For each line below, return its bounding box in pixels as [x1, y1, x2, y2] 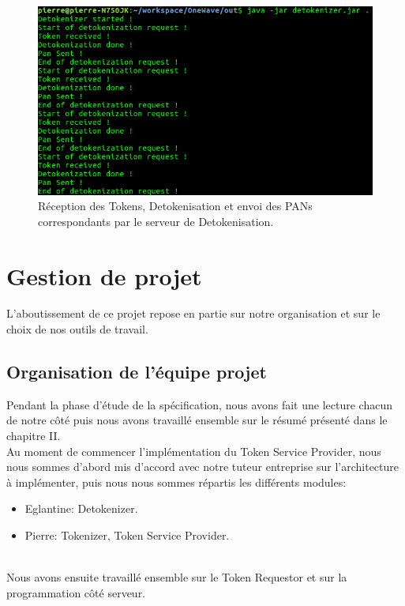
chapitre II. [6, 427, 61, 444]
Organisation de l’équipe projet [6, 359, 267, 384]
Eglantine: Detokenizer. [24, 500, 138, 517]
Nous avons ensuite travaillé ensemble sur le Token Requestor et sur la [6, 569, 347, 585]
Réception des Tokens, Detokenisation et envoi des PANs [38, 198, 313, 214]
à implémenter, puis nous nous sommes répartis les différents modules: [6, 473, 347, 490]
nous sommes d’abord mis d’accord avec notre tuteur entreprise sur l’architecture [6, 458, 399, 475]
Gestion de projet [6, 259, 202, 292]
